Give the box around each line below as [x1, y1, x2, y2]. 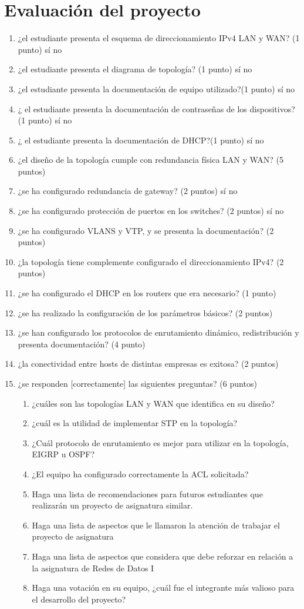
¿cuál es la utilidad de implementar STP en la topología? [32, 417, 238, 429]
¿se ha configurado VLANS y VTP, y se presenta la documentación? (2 [18, 224, 274, 236]
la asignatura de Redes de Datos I [32, 561, 154, 574]
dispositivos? [249, 102, 295, 115]
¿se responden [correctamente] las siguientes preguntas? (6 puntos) [18, 377, 257, 389]
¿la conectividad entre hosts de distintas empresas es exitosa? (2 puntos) [18, 357, 279, 370]
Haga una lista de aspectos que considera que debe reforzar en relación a [32, 550, 293, 562]
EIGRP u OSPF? [32, 448, 95, 460]
